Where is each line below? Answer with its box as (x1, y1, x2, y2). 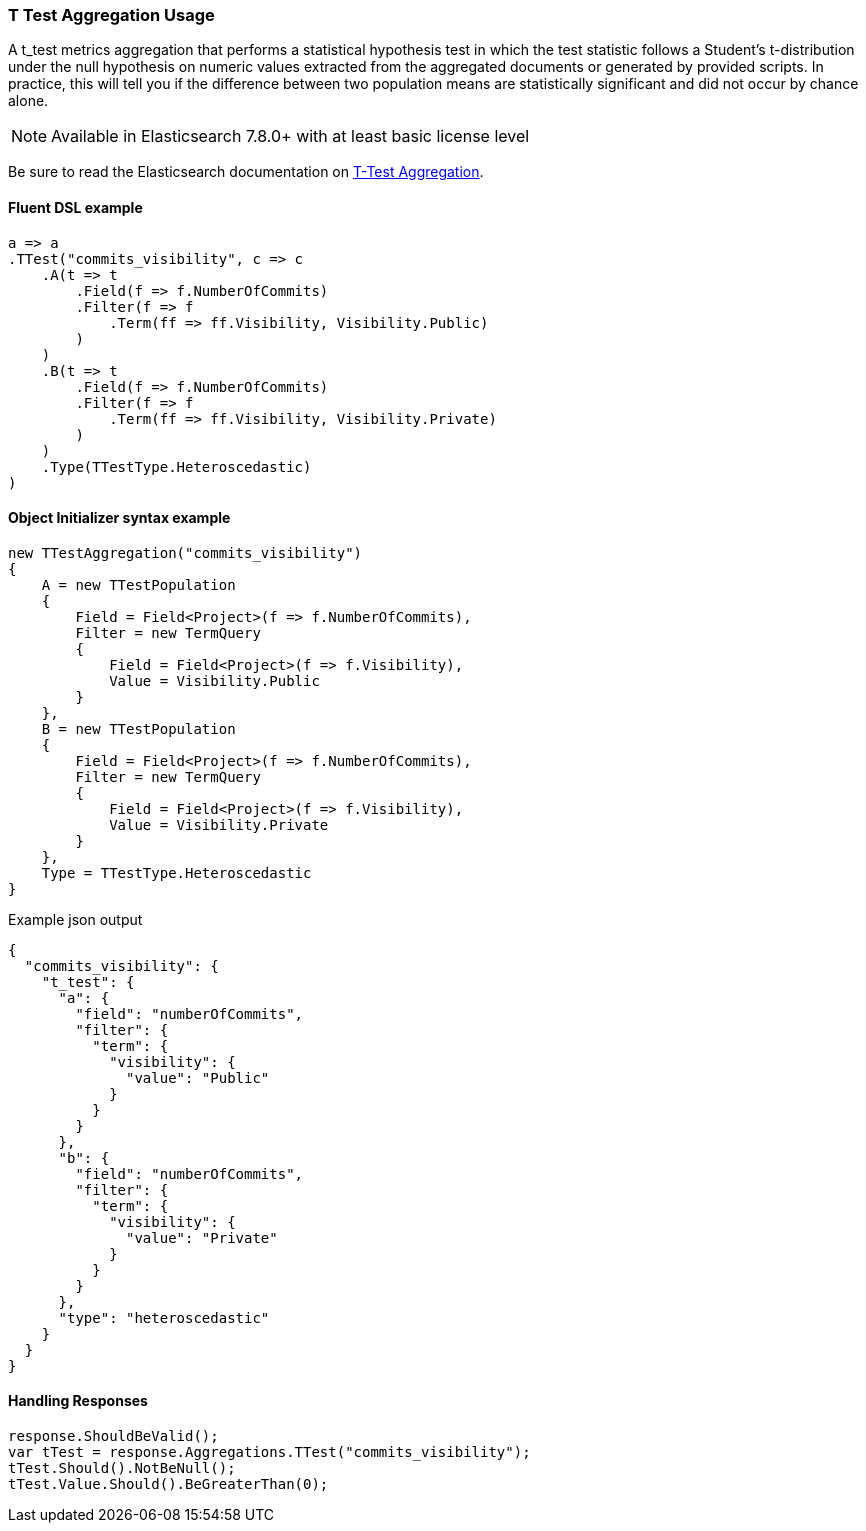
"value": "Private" (126, 1229, 278, 1246)
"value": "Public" (126, 1069, 270, 1086)
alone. (8, 92, 49, 110)
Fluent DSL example (8, 198, 143, 216)
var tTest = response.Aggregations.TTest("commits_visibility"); (8, 1444, 531, 1461)
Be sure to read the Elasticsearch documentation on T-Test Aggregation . (8, 163, 484, 181)
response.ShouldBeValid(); (8, 1428, 219, 1445)
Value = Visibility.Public (109, 672, 320, 689)
